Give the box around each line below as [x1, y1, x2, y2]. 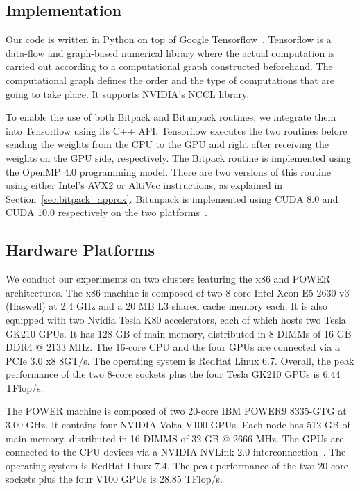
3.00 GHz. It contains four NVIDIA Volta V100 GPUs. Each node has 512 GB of [6, 417, 350, 432]
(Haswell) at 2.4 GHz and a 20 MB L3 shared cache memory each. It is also [6, 299, 327, 313]
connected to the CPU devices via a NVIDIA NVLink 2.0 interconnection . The [6, 444, 346, 459]
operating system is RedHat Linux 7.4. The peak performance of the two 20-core [6, 458, 348, 472]
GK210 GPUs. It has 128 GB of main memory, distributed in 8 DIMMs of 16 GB [6, 326, 352, 340]
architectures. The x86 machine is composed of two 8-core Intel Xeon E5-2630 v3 [6, 285, 350, 299]
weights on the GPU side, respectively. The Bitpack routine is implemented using [6, 150, 351, 165]
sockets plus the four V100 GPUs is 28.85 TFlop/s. [6, 472, 223, 486]
